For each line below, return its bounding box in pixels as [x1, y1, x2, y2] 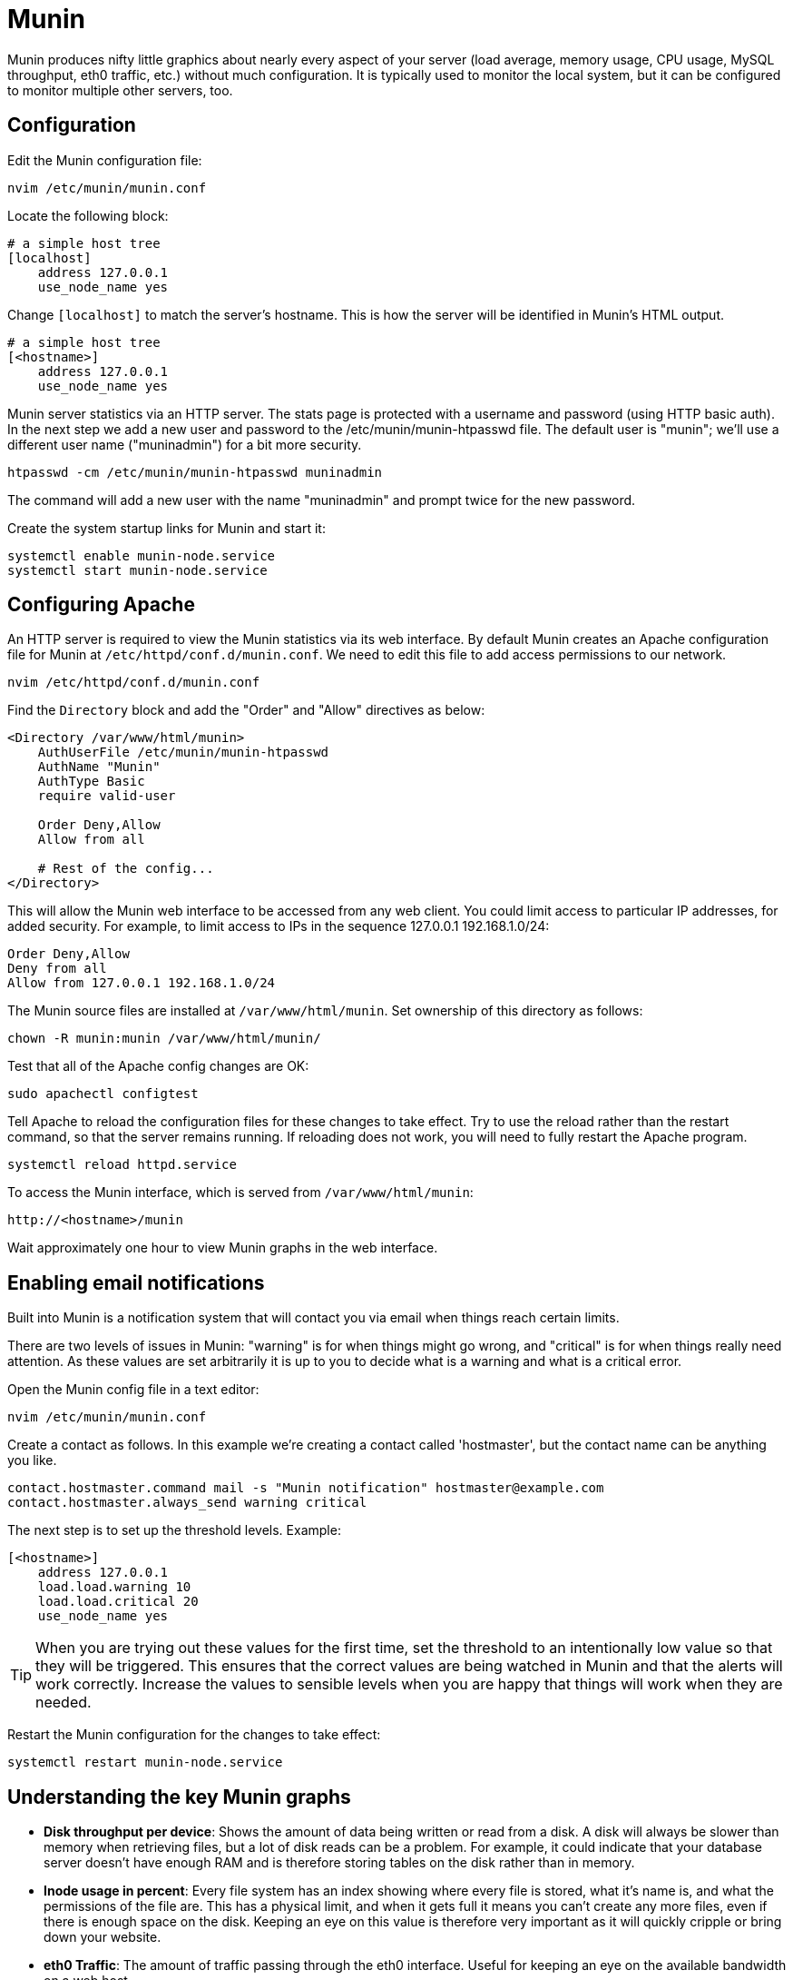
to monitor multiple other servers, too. [7, 82, 233, 98]
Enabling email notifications [7, 1271, 265, 1294]
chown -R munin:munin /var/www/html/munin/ [7, 1031, 321, 1046]
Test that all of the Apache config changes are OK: [7, 1058, 309, 1074]
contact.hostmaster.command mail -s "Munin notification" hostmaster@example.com [7, 1480, 604, 1496]
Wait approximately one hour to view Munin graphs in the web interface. [7, 1240, 438, 1256]
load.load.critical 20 [37, 1594, 199, 1609]
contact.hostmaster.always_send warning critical [7, 1495, 367, 1510]
